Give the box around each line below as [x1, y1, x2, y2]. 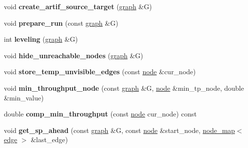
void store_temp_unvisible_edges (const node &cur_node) [4, 66, 196, 77]
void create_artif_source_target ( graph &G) [4, 1, 152, 11]
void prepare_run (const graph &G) [4, 17, 118, 28]
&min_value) [4, 92, 44, 102]
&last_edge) [31, 134, 68, 145]
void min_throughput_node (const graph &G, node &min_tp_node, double [4, 82, 244, 93]
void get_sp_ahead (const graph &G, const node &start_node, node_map [4, 125, 235, 135]
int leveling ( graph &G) [4, 34, 78, 44]
